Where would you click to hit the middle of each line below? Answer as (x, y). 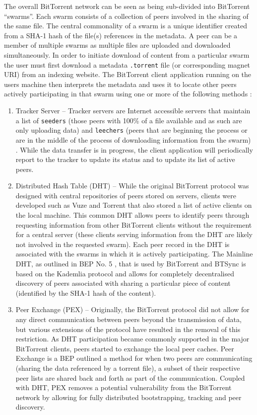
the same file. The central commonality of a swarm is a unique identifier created (126, 26)
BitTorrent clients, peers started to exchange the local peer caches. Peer (125, 348)
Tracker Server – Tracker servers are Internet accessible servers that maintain (133, 110)
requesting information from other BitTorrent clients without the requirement (134, 224)
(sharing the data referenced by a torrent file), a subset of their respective (128, 368)
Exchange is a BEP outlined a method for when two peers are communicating (134, 358)
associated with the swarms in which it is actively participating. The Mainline (134, 254)
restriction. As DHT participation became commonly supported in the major (132, 339)
